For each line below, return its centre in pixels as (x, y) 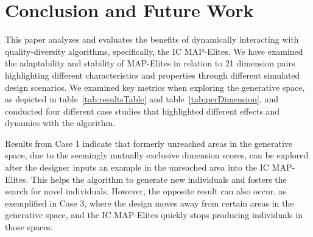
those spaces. (29, 227)
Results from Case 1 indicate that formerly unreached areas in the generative (149, 143)
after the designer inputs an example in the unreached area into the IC (137, 167)
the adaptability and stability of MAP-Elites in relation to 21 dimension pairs (150, 63)
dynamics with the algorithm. (60, 123)
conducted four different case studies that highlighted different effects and (142, 111)
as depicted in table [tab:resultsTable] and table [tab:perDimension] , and (142, 99)
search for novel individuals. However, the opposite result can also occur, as (146, 191)
